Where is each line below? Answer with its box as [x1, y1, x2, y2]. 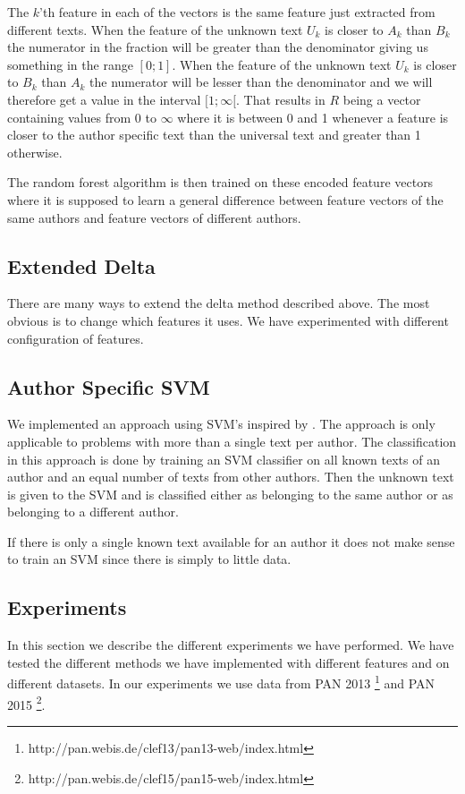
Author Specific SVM [7, 372, 210, 400]
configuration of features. [7, 329, 144, 347]
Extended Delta [7, 252, 156, 279]
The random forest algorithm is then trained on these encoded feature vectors [7, 173, 434, 192]
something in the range [7, 55, 133, 73]
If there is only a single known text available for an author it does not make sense [7, 532, 455, 551]
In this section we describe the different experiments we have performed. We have [7, 636, 454, 654]
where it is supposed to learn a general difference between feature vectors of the [7, 190, 444, 209]
